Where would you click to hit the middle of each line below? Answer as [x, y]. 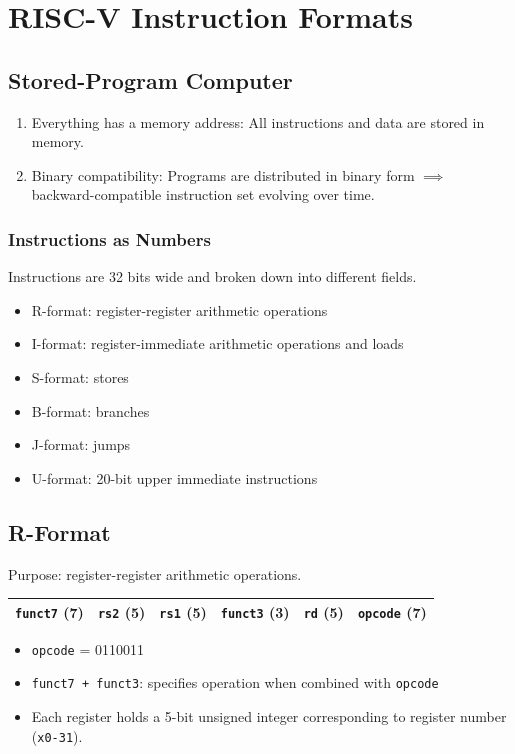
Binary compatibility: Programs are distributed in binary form [223, 174]
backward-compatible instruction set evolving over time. [203, 194]
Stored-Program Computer [150, 79]
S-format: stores [80, 376]
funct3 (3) [255, 611]
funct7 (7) [49, 611]
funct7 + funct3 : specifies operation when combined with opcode [235, 682]
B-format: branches [90, 410]
